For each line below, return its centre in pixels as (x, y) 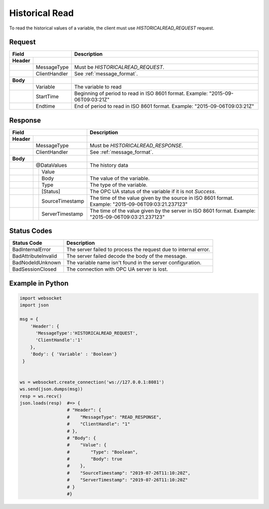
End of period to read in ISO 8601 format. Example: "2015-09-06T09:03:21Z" (164, 106)
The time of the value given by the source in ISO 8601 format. (162, 198)
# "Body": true (95, 459)
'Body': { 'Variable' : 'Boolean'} (73, 354)
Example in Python (39, 283)
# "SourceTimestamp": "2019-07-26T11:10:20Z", (129, 473)
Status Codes (31, 231)
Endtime (45, 106)
